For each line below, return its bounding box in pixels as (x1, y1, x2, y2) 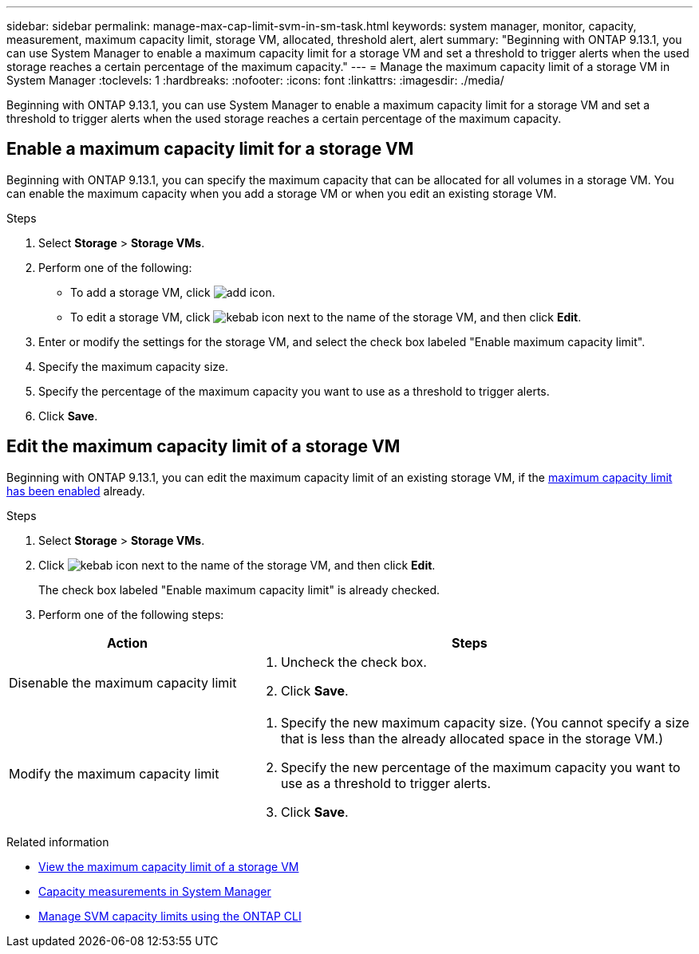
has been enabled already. (6, 483, 145, 498)
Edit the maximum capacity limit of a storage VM (6, 436, 401, 457)
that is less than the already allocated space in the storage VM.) (280, 730, 664, 747)
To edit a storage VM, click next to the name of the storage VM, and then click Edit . (70, 309, 582, 324)
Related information (6, 834, 109, 849)
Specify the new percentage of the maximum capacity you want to (280, 759, 681, 775)
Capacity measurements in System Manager (38, 884, 271, 898)
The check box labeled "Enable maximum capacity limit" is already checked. (38, 582, 440, 597)
